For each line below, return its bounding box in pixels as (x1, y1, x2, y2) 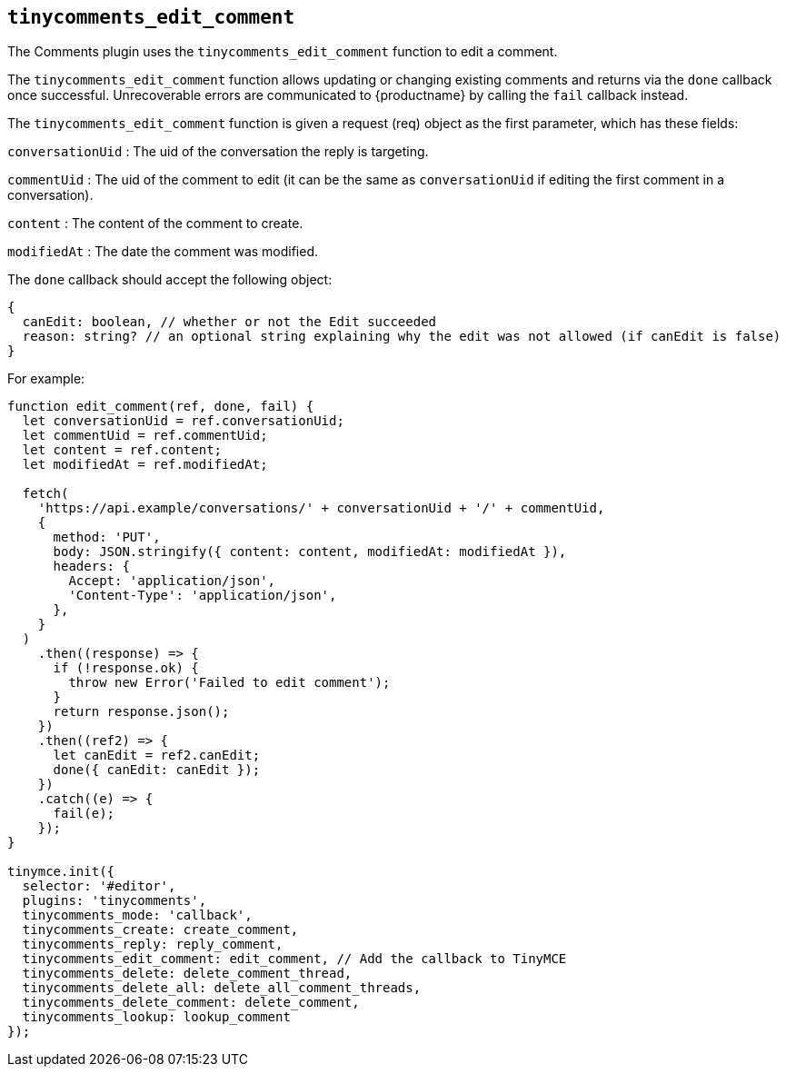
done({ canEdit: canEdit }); (53, 762, 261, 778)
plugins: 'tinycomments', (22, 893, 207, 909)
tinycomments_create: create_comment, (22, 922, 299, 938)
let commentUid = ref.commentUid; (22, 428, 268, 443)
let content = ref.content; (22, 443, 223, 458)
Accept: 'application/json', (68, 573, 276, 589)
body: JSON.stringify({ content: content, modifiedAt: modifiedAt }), (53, 544, 567, 560)
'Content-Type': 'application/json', (68, 588, 337, 603)
